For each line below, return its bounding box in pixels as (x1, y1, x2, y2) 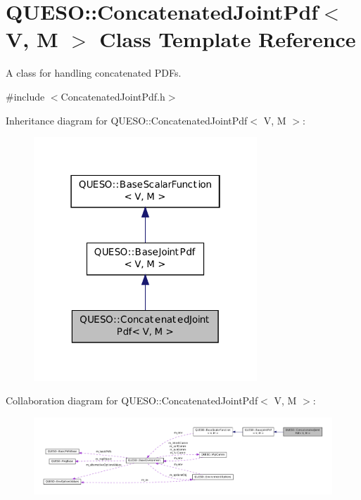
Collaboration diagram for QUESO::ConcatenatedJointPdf (6, 393, 258, 408)
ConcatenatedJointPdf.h (61, 89, 165, 103)
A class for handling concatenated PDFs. (6, 65, 182, 80)
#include (6, 89, 45, 103)
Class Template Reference (99, 25, 356, 53)
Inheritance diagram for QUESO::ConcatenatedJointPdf (6, 113, 248, 127)
